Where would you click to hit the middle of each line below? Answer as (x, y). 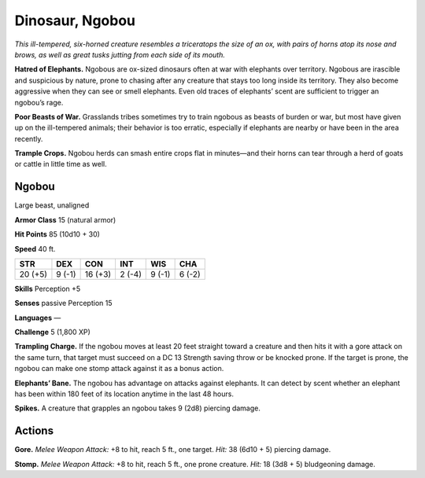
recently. (29, 138)
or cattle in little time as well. (61, 164)
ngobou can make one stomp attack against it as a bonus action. (119, 369)
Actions (34, 431)
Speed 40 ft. (35, 248)
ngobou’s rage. (39, 102)
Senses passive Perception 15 (63, 303)
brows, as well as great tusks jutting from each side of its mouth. (120, 54)
